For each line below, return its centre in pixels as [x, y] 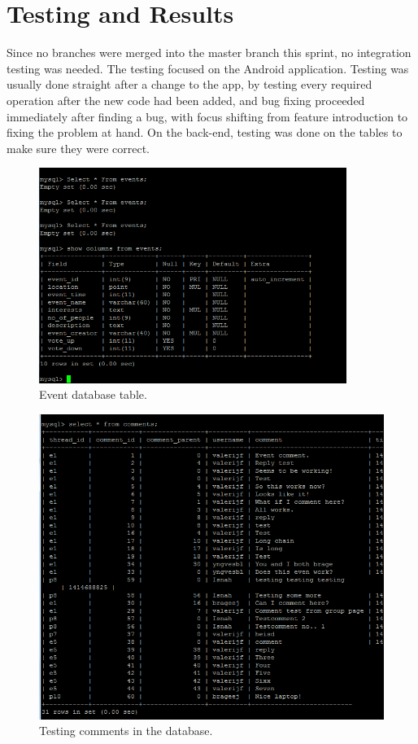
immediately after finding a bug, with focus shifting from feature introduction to [207, 116]
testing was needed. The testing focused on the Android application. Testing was [208, 68]
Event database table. [93, 394]
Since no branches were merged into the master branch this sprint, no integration [209, 53]
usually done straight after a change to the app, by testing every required [189, 84]
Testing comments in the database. [126, 731]
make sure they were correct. [78, 148]
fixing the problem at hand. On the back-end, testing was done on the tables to [205, 132]
